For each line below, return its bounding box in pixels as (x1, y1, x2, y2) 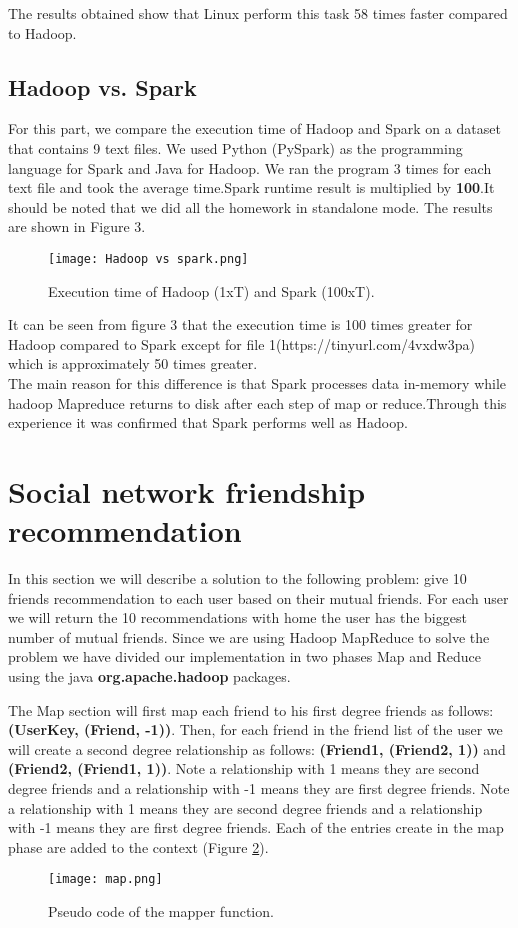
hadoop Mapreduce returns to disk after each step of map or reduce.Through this (8, 392, 507, 413)
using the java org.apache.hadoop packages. (8, 666, 291, 687)
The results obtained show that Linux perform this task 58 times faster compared (8, 3, 508, 23)
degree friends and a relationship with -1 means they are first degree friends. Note (8, 778, 510, 799)
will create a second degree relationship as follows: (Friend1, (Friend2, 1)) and (8, 738, 506, 759)
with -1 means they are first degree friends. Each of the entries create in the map (8, 817, 504, 838)
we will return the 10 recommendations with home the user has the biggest (8, 607, 467, 628)
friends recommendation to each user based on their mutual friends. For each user (8, 587, 509, 608)
